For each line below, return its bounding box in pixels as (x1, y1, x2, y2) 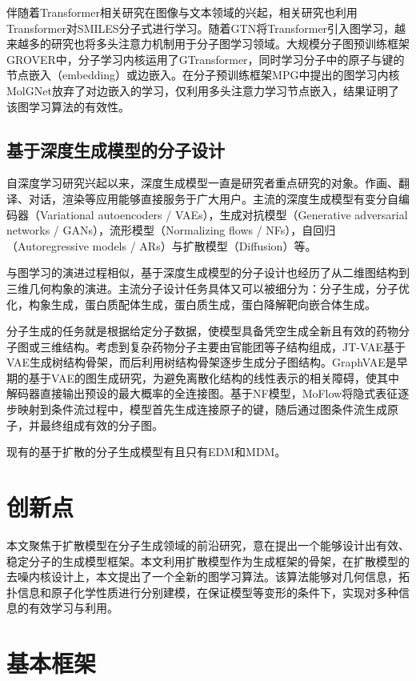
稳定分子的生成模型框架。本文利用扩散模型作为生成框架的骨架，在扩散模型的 (6, 552, 410, 569)
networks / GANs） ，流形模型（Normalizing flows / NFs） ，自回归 (6, 222, 336, 238)
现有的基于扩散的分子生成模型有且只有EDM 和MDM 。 (6, 443, 286, 460)
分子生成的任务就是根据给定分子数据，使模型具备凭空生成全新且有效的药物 (6, 322, 398, 339)
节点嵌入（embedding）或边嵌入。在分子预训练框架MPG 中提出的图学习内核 (6, 66, 400, 83)
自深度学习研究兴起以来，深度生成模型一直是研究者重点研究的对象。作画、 (6, 174, 398, 191)
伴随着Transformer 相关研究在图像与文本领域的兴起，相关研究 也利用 (6, 4, 358, 20)
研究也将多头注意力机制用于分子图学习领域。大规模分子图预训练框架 (50, 35, 410, 52)
